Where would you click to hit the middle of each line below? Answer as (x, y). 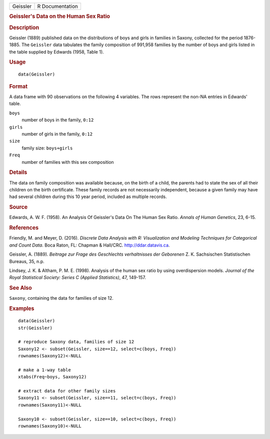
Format (18, 86)
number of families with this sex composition (68, 162)
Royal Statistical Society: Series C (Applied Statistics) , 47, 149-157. (78, 278)
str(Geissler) (35, 328)
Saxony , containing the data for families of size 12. (61, 298)
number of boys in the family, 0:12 (58, 120)
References (24, 228)
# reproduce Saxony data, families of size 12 (76, 342)
